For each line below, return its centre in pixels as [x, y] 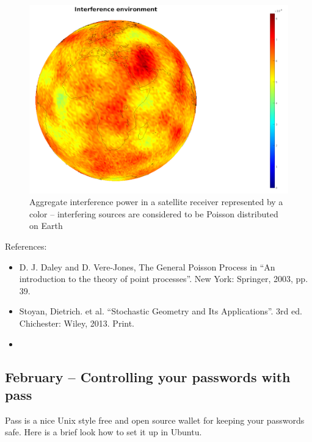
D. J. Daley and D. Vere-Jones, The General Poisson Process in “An [147, 266]
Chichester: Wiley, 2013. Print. [77, 323]
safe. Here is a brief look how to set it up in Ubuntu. [103, 432]
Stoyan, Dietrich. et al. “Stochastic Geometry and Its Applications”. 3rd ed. [161, 311]
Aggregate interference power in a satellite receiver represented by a [156, 202]
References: [26, 246]
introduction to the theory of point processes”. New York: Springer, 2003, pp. [164, 279]
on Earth [46, 226]
